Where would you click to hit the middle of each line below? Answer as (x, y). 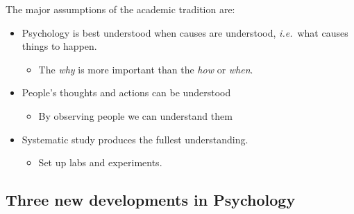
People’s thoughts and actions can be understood (126, 92)
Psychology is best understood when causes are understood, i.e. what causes (185, 32)
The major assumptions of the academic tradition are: (120, 9)
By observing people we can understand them (135, 115)
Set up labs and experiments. (100, 162)
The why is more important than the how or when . (146, 69)
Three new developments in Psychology (151, 200)
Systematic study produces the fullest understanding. (135, 139)
